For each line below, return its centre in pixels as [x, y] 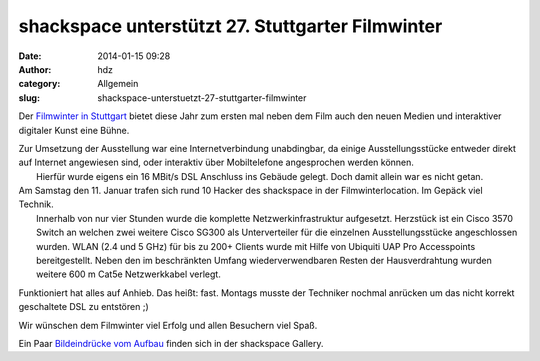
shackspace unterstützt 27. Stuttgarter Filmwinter [230, 26]
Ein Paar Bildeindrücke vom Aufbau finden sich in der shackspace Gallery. [171, 343]
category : [39, 84]
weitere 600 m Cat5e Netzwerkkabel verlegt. [129, 274]
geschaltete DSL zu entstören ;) [83, 307]
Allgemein [118, 84]
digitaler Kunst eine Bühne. [74, 130]
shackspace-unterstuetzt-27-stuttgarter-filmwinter [202, 97]
